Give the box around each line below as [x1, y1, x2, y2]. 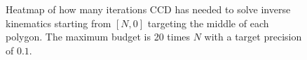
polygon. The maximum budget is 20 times [6, 29, 191, 44]
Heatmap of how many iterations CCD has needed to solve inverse [6, 2, 291, 16]
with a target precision [204, 29, 302, 44]
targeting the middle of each [147, 15, 269, 30]
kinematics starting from [6, 15, 111, 30]
